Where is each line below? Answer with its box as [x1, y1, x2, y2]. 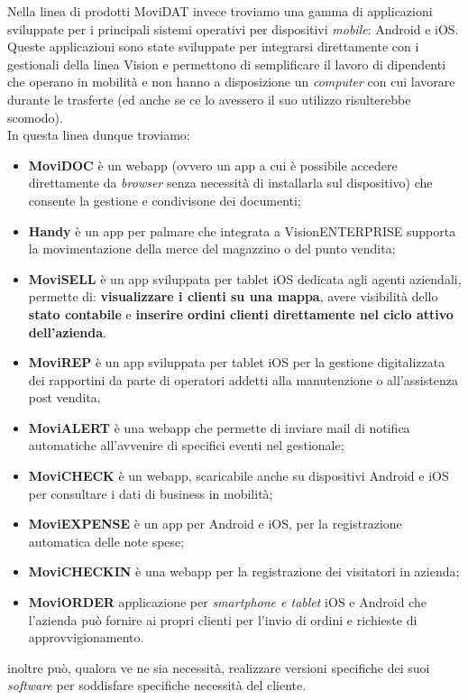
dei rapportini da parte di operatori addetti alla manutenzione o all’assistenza [28, 370, 458, 389]
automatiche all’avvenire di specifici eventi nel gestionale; [28, 436, 344, 455]
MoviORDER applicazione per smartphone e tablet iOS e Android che [28, 593, 427, 612]
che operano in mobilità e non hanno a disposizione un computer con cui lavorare [7, 72, 455, 91]
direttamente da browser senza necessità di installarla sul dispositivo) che [28, 173, 433, 192]
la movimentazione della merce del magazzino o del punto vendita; [28, 239, 396, 258]
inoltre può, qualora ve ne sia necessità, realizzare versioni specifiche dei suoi [7, 658, 430, 677]
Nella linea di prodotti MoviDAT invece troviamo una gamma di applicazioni [7, 2, 433, 20]
